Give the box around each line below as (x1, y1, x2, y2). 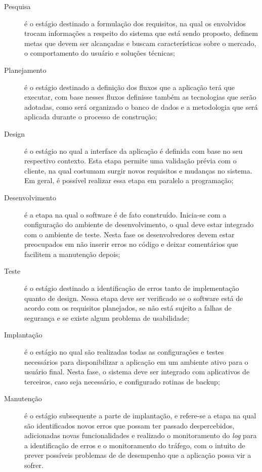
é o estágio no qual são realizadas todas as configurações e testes (24, 347, 224, 357)
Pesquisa (4, 1, 31, 11)
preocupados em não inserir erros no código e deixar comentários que (24, 239, 238, 249)
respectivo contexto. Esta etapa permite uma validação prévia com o (24, 155, 237, 166)
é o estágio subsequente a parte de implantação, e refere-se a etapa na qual (24, 410, 256, 420)
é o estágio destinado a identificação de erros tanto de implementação (24, 283, 239, 293)
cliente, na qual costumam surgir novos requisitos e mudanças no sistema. (24, 165, 252, 176)
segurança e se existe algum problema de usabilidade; (24, 312, 189, 323)
